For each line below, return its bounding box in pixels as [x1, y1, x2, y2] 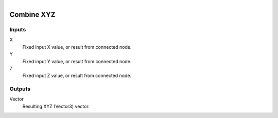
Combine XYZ [9, 10, 56, 19]
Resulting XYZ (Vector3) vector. [22, 103, 90, 109]
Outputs [9, 85, 31, 92]
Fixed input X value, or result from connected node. [22, 44, 132, 50]
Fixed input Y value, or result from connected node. [22, 58, 132, 64]
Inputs [9, 26, 26, 33]
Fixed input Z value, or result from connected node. [22, 72, 131, 79]
